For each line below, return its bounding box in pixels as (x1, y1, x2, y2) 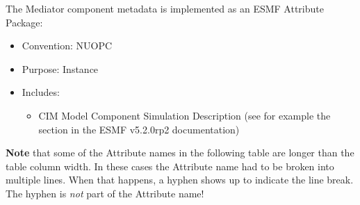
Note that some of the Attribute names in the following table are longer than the (6, 145, 354, 160)
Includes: (22, 85, 60, 99)
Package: (6, 15, 43, 29)
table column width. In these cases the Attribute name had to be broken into (6, 158, 334, 173)
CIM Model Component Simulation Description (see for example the (38, 108, 331, 122)
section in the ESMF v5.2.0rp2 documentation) (38, 122, 240, 136)
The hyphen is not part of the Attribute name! (6, 186, 204, 200)
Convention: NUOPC (22, 38, 113, 53)
